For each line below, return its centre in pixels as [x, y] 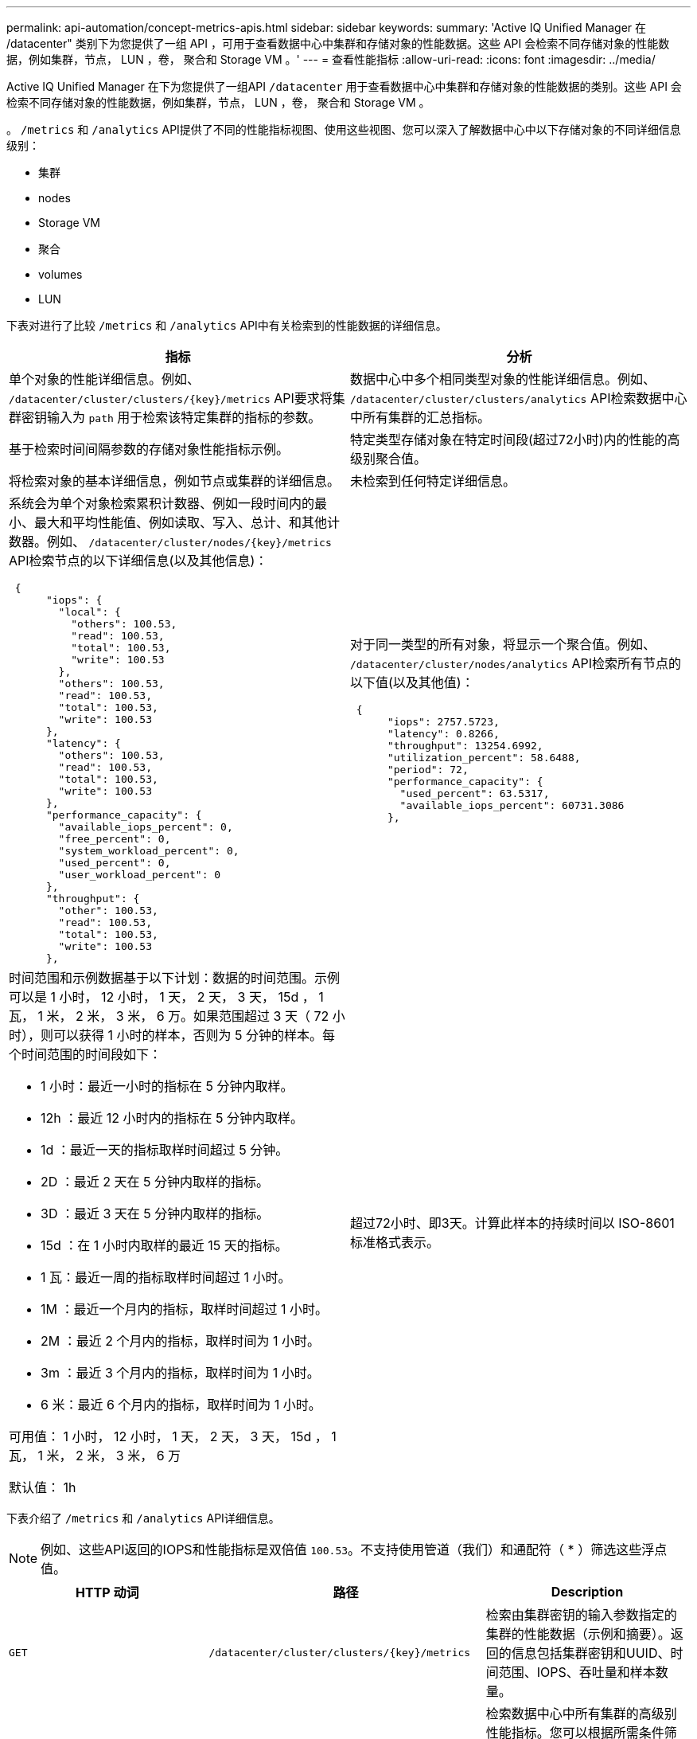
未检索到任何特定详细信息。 [433, 481]
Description [587, 1592]
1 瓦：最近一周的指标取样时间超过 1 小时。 [166, 1277]
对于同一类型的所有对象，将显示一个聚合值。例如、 [503, 644]
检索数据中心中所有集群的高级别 [581, 1714]
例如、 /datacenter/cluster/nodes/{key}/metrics [189, 541]
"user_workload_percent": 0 [140, 875]
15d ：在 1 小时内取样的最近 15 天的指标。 [164, 1245]
